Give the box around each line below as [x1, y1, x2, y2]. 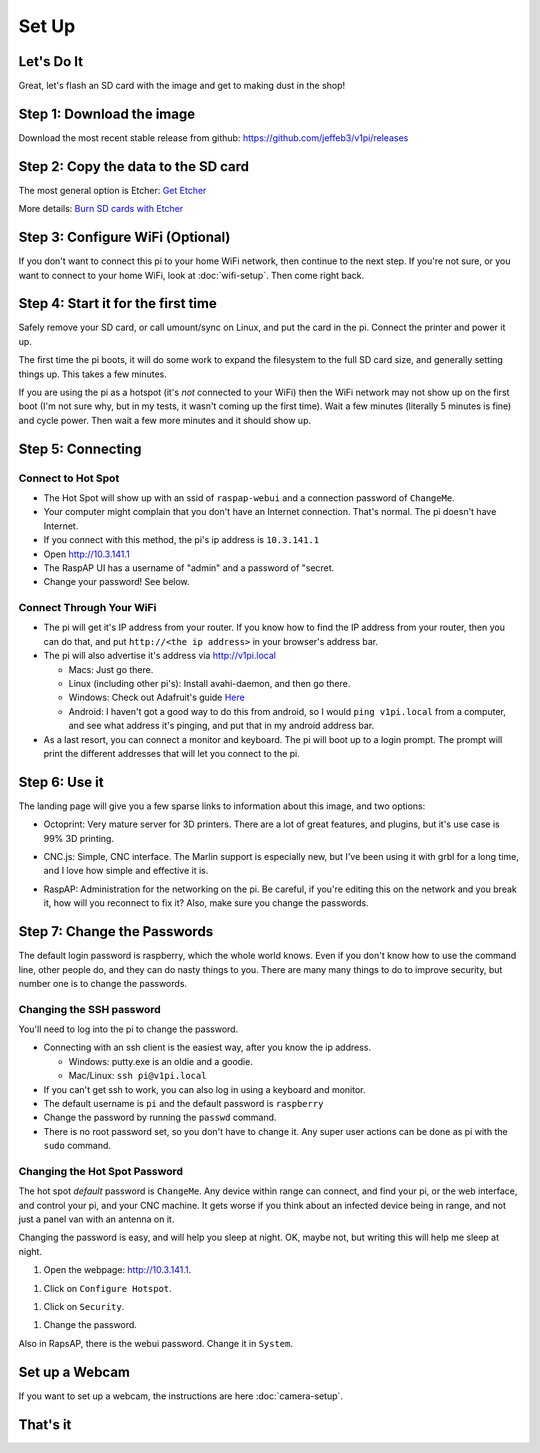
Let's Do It [18, 53, 84, 70]
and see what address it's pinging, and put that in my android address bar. [68, 720, 375, 732]
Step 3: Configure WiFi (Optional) [18, 229, 231, 246]
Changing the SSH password [18, 1002, 162, 1016]
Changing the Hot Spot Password [18, 1164, 184, 1178]
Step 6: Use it [18, 773, 104, 790]
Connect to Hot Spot [18, 471, 120, 485]
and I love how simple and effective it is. [43, 865, 209, 877]
